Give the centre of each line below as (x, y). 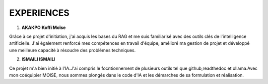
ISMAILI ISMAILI (38, 59)
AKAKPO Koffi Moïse (44, 28)
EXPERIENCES (39, 13)
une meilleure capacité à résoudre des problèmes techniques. (72, 50)
